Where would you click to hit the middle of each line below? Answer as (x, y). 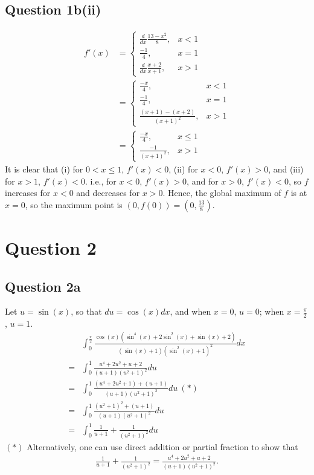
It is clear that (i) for (44, 169)
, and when (191, 311)
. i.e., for (101, 181)
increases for (28, 193)
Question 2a (43, 286)
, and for (203, 181)
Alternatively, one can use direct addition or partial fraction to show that (162, 446)
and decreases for (108, 193)
